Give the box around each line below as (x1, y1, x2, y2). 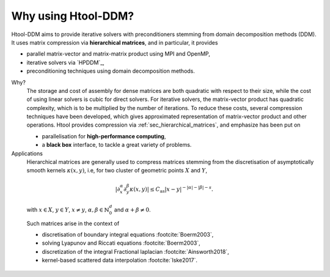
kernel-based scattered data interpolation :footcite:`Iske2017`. (42, 257, 198, 264)
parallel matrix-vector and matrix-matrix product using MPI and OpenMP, (26, 50, 210, 57)
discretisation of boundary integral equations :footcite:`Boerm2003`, (42, 231, 214, 238)
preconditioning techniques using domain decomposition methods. (26, 67, 196, 75)
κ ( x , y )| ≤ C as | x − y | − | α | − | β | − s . (129, 184, 214, 194)
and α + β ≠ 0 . (114, 205, 151, 213)
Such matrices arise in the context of (26, 220, 120, 227)
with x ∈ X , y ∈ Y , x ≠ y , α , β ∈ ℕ (26, 205, 109, 213)
